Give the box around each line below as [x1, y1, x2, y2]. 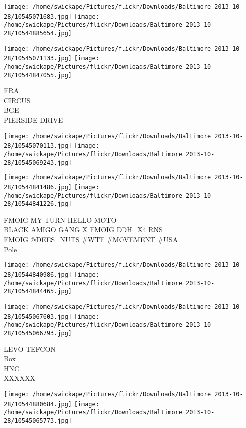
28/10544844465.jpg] [4, 288, 72, 295]
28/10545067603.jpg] [4, 313, 72, 320]
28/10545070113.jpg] [4, 142, 72, 150]
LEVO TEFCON [4, 343, 56, 354]
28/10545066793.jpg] [4, 329, 72, 337]
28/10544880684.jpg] [4, 400, 72, 408]
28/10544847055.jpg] [4, 71, 72, 79]
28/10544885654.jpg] [4, 29, 72, 37]
